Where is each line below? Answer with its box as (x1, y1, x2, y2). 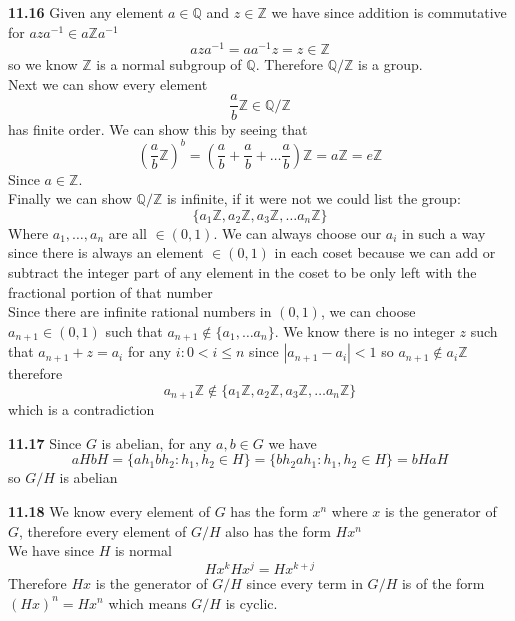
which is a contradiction (8, 399, 155, 420)
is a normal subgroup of (96, 54, 242, 75)
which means (108, 592, 187, 613)
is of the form (401, 572, 485, 593)
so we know (8, 54, 78, 75)
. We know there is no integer (274, 320, 455, 341)
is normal (114, 540, 172, 561)
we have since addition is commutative (271, 2, 507, 22)
